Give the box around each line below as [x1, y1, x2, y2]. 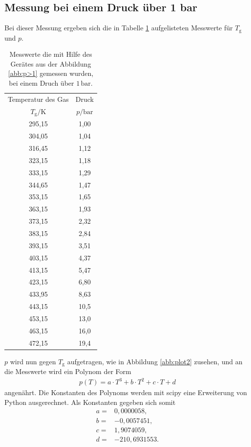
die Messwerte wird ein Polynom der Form [4, 366, 131, 376]
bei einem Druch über [9, 78, 74, 88]
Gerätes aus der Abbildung [10, 58, 91, 69]
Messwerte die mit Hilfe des [9, 49, 92, 59]
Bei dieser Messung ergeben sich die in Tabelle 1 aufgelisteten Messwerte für [4, 23, 233, 33]
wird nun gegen [10, 356, 56, 366]
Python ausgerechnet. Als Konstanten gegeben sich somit [4, 397, 176, 407]
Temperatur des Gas [8, 94, 69, 104]
